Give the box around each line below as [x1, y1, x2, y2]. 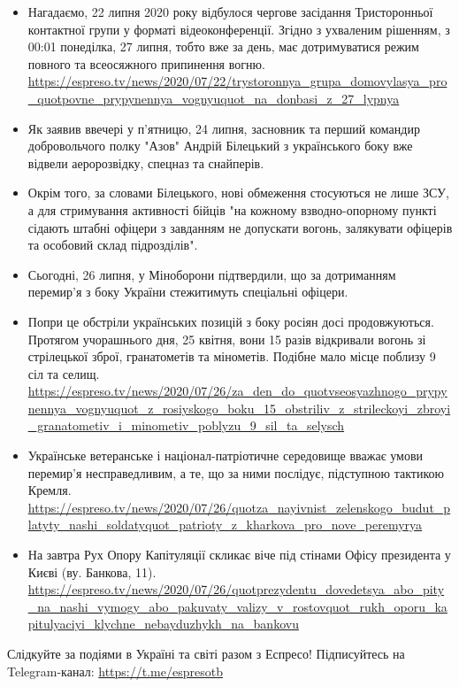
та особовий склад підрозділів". [27, 235, 198, 254]
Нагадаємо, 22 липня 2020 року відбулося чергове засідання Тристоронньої [27, 3, 433, 20]
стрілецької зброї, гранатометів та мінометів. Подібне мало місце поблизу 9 [27, 347, 436, 366]
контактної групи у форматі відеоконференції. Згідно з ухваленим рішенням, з [27, 19, 450, 38]
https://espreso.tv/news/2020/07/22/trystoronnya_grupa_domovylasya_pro [27, 72, 448, 90]
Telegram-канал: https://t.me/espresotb [7, 661, 223, 680]
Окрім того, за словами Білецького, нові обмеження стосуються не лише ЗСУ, [27, 183, 449, 202]
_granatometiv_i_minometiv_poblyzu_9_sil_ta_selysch [27, 416, 345, 435]
